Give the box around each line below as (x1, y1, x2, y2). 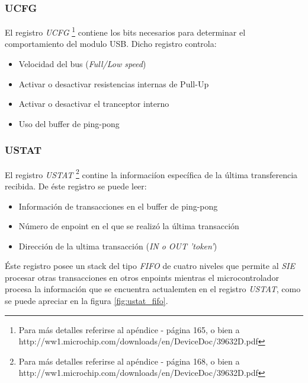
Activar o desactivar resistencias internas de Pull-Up (18, 77, 209, 90)
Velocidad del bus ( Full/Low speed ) (18, 58, 146, 70)
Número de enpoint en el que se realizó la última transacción (18, 220, 239, 232)
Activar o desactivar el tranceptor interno (18, 97, 169, 110)
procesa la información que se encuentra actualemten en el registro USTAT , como (5, 283, 301, 295)
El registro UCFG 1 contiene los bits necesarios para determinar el (5, 24, 246, 38)
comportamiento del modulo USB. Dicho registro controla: (5, 37, 217, 50)
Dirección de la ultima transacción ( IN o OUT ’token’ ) (18, 239, 217, 252)
